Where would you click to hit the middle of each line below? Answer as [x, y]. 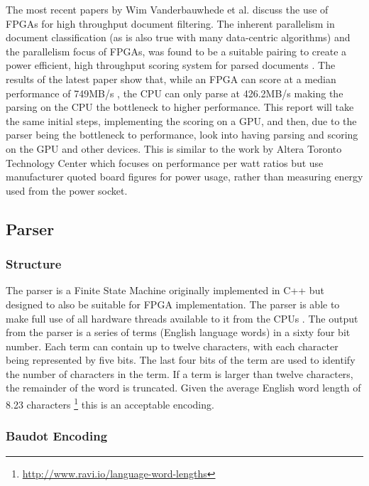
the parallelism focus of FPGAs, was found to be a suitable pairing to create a [176, 51]
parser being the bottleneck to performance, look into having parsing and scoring [182, 135]
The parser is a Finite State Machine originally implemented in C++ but [165, 290]
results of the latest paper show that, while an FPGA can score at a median [171, 79]
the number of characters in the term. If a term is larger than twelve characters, [180, 373]
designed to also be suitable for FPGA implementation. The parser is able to [173, 304]
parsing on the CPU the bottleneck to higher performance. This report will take [180, 107]
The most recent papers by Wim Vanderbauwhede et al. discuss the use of [167, 9]
